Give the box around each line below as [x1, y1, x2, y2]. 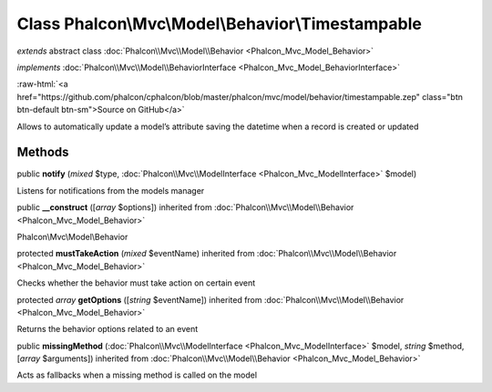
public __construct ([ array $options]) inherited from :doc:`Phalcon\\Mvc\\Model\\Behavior [16, 202, 354, 213]
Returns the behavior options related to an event [16, 324, 199, 335]
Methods [16, 145, 69, 160]
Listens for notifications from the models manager [16, 185, 205, 196]
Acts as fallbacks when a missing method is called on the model [16, 369, 258, 381]
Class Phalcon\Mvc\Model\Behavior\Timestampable [16, 14, 423, 34]
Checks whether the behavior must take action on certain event [16, 277, 256, 288]
